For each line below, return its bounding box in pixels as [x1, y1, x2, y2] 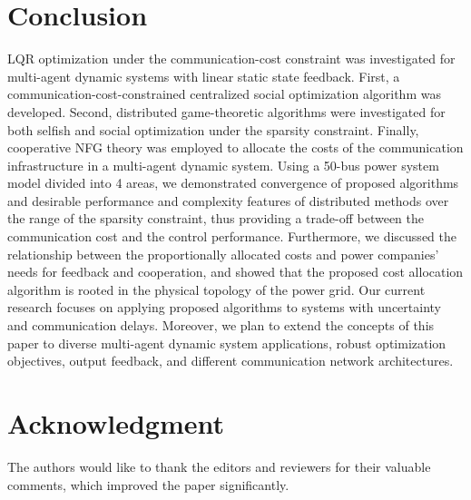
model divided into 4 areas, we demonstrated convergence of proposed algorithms [7, 173, 459, 192]
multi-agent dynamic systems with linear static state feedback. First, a [7, 66, 400, 85]
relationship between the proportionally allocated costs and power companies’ [7, 244, 439, 263]
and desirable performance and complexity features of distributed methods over [7, 191, 449, 210]
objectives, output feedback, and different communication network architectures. [7, 351, 454, 370]
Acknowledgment [7, 405, 224, 441]
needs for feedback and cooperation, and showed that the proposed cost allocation [7, 262, 464, 281]
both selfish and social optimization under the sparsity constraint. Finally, [7, 120, 419, 139]
